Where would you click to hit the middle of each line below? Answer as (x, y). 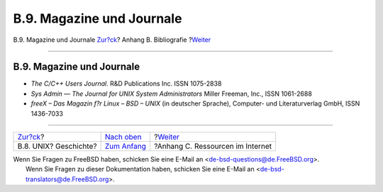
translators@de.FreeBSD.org (67, 179)
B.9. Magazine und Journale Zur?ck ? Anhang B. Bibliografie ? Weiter (112, 40)
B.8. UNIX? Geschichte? (57, 147)
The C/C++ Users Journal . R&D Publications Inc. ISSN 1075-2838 (126, 84)
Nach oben (123, 137)
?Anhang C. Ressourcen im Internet (213, 147)
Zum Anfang (126, 147)
